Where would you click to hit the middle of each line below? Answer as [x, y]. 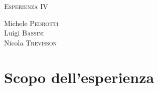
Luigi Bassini [24, 33]
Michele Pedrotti [31, 23]
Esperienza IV [26, 6]
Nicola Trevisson [30, 42]
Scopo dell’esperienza [79, 77]
